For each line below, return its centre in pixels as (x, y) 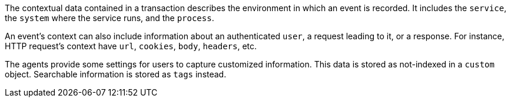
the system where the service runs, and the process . (109, 18)
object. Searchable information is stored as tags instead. (116, 74)
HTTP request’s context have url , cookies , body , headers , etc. (131, 46)
